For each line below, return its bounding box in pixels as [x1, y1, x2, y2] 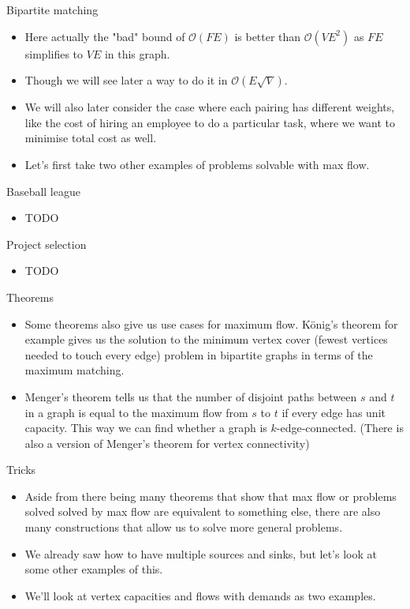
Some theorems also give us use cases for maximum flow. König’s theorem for [24, 315, 398, 332]
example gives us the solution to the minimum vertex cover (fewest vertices [24, 331, 388, 348]
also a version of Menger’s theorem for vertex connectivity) [24, 434, 310, 451]
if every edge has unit [281, 404, 386, 420]
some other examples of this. [24, 561, 163, 577]
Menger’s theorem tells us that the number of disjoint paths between [24, 388, 357, 404]
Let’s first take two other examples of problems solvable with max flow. [24, 156, 370, 172]
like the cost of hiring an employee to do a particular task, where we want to [24, 114, 396, 130]
